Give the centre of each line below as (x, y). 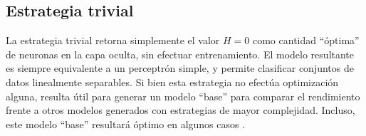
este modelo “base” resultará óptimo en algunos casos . (126, 124)
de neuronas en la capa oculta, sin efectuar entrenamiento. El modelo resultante (180, 54)
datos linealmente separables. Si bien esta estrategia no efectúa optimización (172, 82)
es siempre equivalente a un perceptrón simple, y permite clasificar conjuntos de (180, 68)
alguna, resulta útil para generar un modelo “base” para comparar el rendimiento (183, 96)
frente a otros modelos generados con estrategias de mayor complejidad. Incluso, (181, 110)
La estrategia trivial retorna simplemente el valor (113, 40)
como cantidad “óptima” (306, 40)
